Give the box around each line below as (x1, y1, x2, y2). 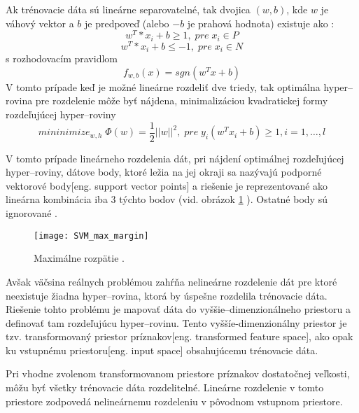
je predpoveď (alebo (84, 15, 169, 30)
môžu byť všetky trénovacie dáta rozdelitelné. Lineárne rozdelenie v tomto (6, 380, 324, 395)
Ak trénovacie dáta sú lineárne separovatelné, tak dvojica (6, 2, 251, 16)
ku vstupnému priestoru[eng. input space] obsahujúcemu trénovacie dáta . (6, 342, 318, 357)
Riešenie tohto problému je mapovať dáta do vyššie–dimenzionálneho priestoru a (6, 302, 351, 316)
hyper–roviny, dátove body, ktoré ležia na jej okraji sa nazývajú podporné (6, 164, 322, 179)
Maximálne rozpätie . (34, 251, 125, 265)
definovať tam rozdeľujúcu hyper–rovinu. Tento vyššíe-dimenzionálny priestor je (6, 315, 347, 330)
